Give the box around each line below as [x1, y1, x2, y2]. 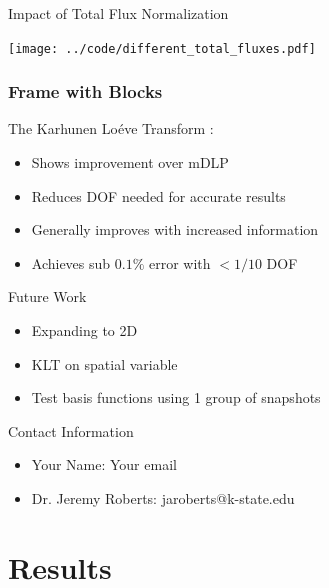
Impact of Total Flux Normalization [8, 3, 229, 23]
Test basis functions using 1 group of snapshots [31, 387, 321, 408]
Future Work [8, 286, 87, 307]
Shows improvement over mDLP [31, 152, 229, 173]
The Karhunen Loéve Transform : [8, 118, 214, 139]
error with [149, 252, 211, 273]
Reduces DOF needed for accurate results [31, 185, 286, 206]
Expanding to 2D [31, 320, 138, 341]
